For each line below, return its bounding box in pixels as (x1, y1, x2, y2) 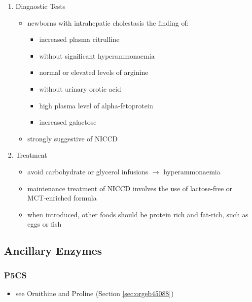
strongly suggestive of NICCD (27, 133, 118, 143)
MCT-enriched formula (27, 193, 97, 203)
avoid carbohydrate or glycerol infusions (27, 166, 148, 176)
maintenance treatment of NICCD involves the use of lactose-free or (27, 183, 233, 193)
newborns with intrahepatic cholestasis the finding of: (27, 17, 189, 28)
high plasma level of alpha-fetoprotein (39, 100, 153, 110)
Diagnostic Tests (15, 1, 66, 11)
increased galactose (39, 117, 97, 127)
